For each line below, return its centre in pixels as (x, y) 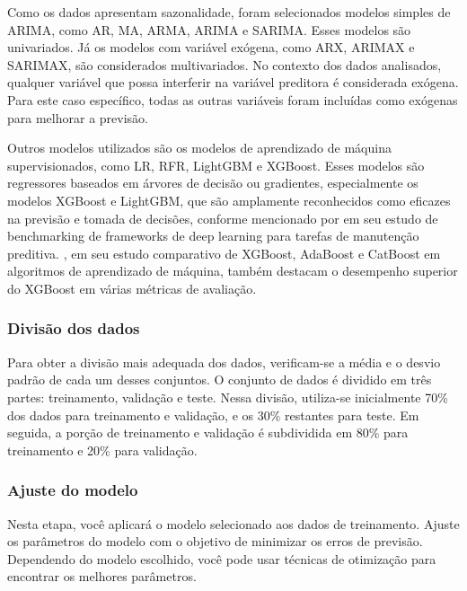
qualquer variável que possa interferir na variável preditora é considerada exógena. (233, 82)
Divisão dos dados (74, 328)
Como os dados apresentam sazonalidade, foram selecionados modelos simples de (229, 12)
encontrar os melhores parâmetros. (102, 576)
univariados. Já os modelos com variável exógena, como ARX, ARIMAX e (211, 47)
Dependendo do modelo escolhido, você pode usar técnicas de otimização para (222, 558)
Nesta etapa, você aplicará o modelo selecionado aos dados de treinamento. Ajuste (233, 523)
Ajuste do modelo (73, 490)
